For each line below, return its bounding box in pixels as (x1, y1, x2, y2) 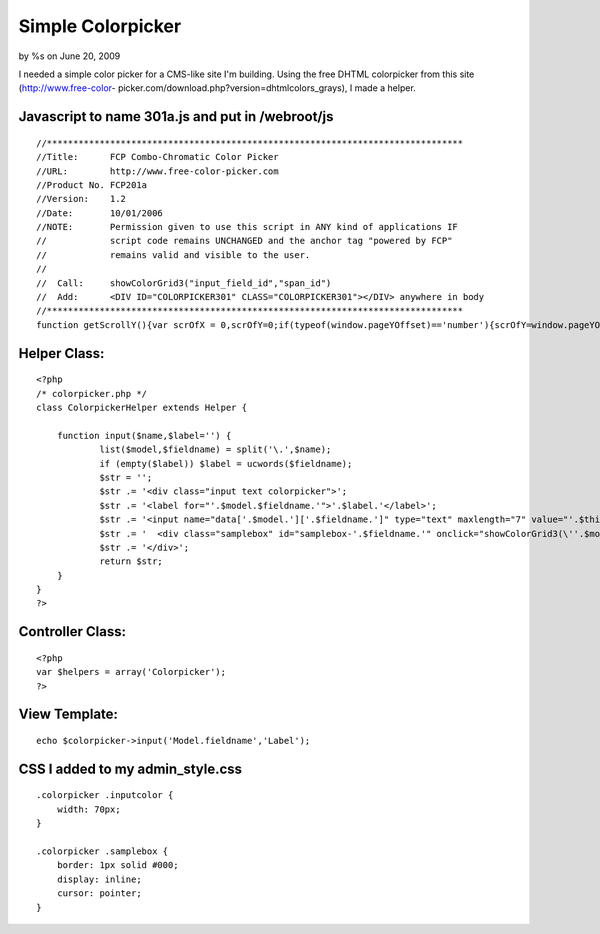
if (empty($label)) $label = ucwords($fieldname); (99, 458, 353, 469)
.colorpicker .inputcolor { (36, 790, 174, 801)
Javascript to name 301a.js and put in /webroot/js (18, 108, 334, 125)
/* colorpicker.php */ (36, 388, 148, 399)
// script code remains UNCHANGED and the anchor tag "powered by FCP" (36, 235, 453, 247)
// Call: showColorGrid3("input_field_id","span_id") (36, 277, 332, 289)
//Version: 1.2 (36, 193, 127, 205)
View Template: (18, 706, 119, 723)
